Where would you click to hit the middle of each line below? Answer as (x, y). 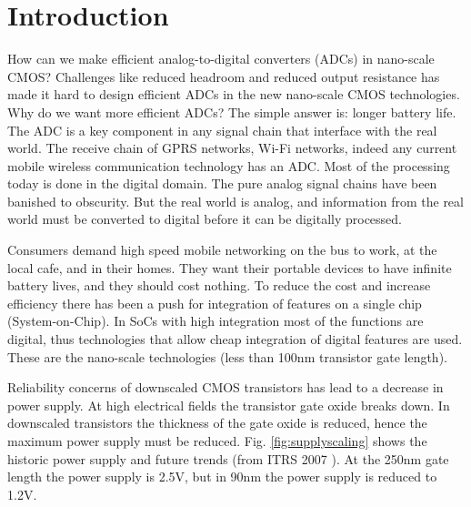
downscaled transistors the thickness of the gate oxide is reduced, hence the (217, 423)
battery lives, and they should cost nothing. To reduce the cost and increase (219, 285)
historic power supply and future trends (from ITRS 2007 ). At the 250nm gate (228, 458)
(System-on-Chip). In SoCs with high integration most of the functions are (215, 321)
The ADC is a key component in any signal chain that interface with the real (222, 130)
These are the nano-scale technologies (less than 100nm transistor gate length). (227, 356)
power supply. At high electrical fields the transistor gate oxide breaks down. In (229, 405)
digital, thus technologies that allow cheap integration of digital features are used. (235, 339)
